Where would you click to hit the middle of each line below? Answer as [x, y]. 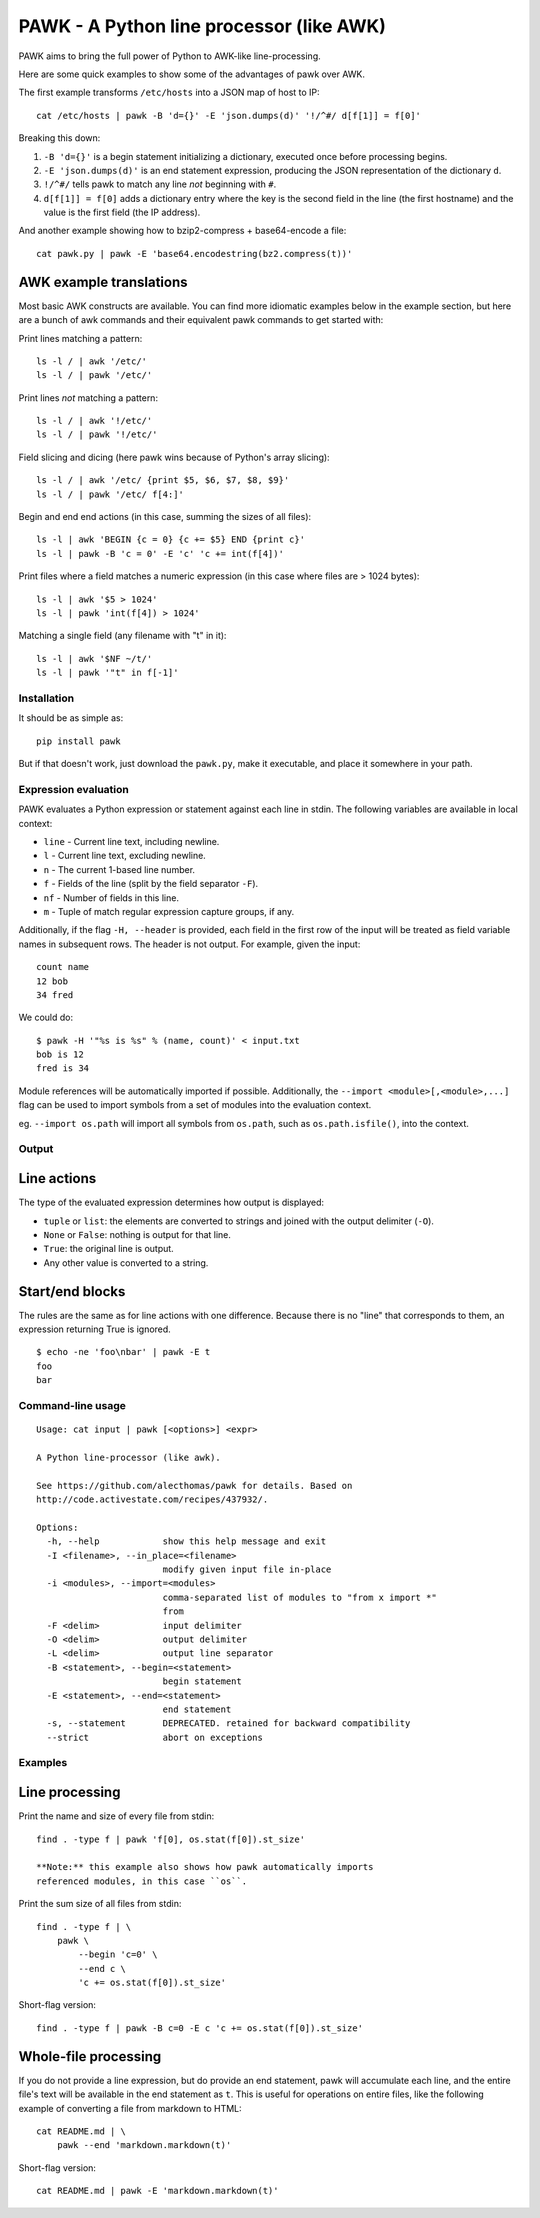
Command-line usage [72, 1405]
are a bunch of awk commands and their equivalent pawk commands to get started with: [201, 320]
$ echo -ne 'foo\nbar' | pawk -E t [123, 1352]
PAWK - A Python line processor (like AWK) [202, 26]
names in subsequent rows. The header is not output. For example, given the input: [189, 944]
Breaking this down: [59, 138]
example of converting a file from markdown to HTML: [130, 2108]
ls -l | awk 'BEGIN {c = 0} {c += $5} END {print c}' [170, 539]
